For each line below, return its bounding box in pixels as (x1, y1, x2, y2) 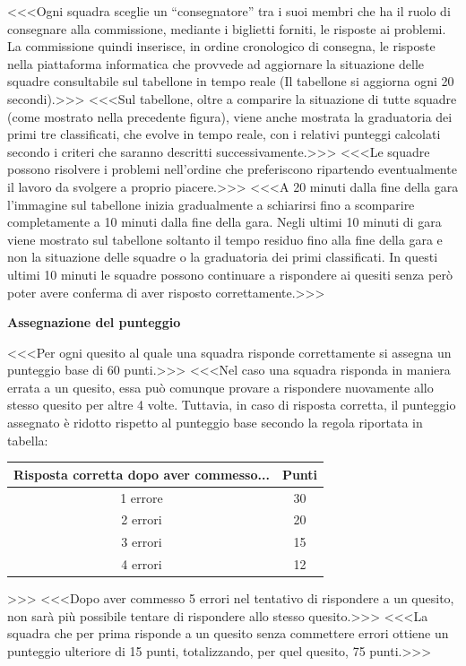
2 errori (121, 510, 162, 529)
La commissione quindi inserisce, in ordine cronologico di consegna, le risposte (7, 37, 436, 56)
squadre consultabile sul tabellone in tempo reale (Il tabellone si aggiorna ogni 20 (7, 72, 454, 91)
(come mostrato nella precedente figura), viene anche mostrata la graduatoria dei (7, 107, 453, 125)
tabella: (7, 430, 48, 449)
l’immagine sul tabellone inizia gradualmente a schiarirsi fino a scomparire (7, 195, 415, 213)
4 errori (121, 555, 162, 574)
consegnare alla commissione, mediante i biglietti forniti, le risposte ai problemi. (7, 19, 446, 38)
